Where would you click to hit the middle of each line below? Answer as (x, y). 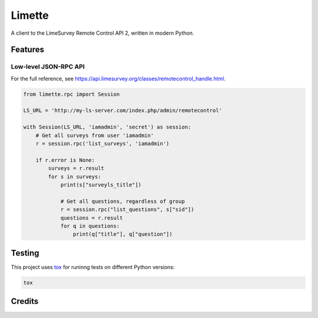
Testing (25, 253)
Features (27, 50)
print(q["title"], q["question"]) (123, 234)
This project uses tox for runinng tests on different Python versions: (93, 267)
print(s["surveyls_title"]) (101, 185)
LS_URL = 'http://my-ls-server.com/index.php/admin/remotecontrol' (123, 111)
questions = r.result (92, 218)
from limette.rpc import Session (72, 94)
